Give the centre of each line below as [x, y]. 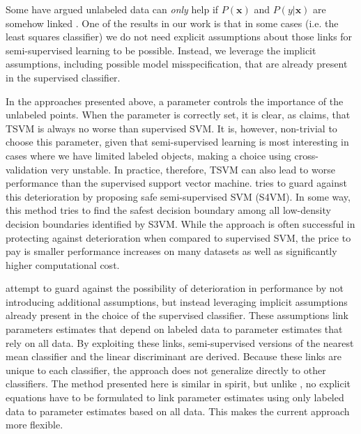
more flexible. [34, 425]
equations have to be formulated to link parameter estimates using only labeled [175, 397]
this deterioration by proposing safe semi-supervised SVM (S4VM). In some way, [178, 196]
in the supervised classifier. [63, 77]
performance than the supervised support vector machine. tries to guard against [176, 183]
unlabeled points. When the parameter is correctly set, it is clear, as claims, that [178, 115]
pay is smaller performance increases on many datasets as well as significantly [171, 251]
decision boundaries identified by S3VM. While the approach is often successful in [180, 223]
